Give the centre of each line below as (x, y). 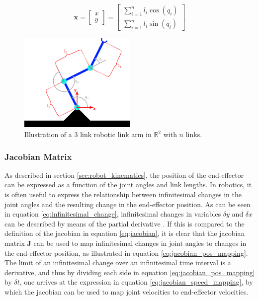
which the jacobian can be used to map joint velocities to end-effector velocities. (127, 292)
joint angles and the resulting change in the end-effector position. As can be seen (128, 204)
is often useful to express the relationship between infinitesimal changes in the (123, 194)
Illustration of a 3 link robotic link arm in (88, 134)
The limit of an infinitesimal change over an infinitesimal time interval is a (118, 262)
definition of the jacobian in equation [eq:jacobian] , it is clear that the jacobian (125, 233)
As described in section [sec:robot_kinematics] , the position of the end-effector (124, 175)
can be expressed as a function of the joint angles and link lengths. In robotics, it (128, 185)
